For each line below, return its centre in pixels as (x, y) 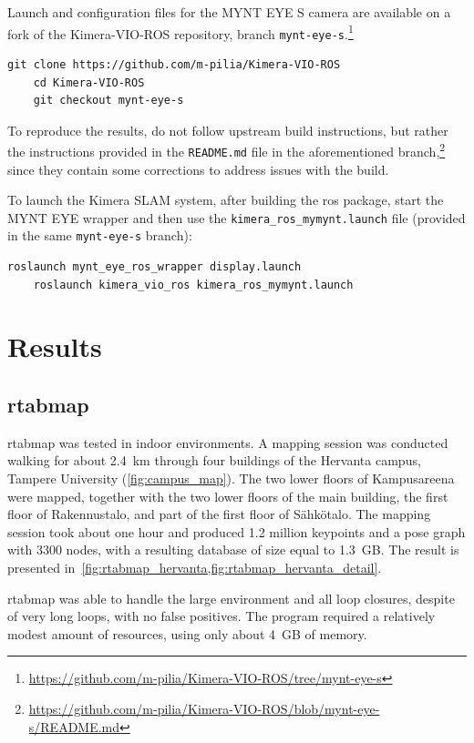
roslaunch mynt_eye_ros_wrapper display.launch (155, 267)
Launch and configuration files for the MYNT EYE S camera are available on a (229, 12)
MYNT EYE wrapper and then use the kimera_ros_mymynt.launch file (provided (237, 217)
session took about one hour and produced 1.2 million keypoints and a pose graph (237, 531)
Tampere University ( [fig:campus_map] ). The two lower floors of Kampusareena (231, 478)
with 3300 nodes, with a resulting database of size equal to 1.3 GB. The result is (233, 550)
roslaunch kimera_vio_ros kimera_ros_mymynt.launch (193, 285)
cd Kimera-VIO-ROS (89, 82)
